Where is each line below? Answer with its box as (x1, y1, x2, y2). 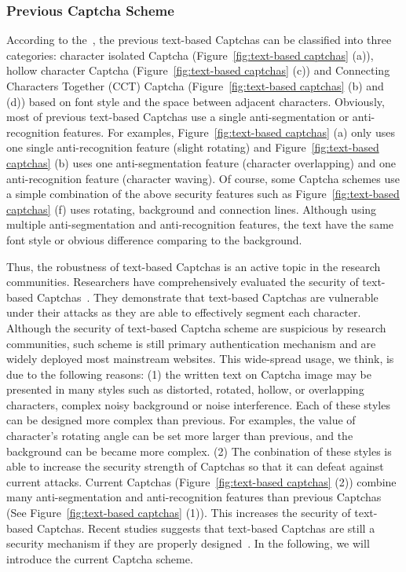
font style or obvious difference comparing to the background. (6, 231, 302, 247)
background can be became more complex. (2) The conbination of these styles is (6, 442, 392, 459)
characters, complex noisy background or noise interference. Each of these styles (6, 396, 390, 412)
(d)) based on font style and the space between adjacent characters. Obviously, (6, 93, 385, 109)
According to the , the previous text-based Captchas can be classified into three (6, 31, 392, 48)
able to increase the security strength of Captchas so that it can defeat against (6, 458, 384, 475)
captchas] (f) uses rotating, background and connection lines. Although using (6, 200, 377, 217)
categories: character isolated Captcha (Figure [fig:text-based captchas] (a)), (6, 46, 374, 63)
